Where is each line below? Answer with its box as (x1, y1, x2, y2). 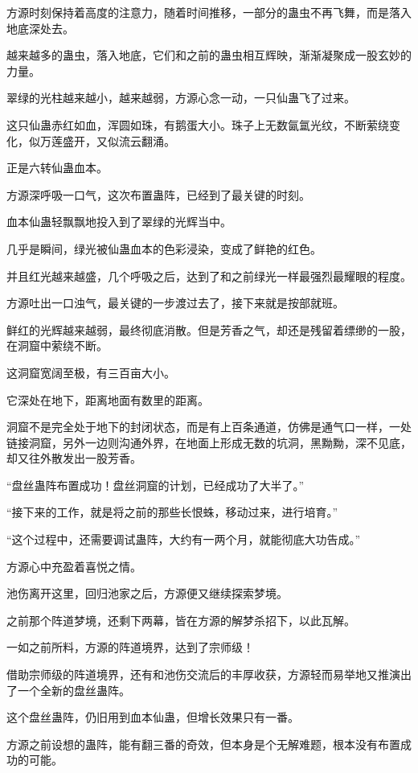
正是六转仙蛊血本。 (6, 159, 108, 176)
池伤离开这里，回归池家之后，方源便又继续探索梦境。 (6, 585, 288, 602)
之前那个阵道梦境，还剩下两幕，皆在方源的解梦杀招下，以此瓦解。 (6, 611, 355, 628)
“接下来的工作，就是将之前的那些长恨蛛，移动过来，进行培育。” (6, 504, 338, 520)
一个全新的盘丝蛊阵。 (17, 681, 130, 698)
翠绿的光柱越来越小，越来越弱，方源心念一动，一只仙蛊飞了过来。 (6, 89, 355, 106)
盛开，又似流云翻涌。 (62, 132, 175, 149)
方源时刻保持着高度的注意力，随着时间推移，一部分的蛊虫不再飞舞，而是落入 (6, 4, 412, 20)
